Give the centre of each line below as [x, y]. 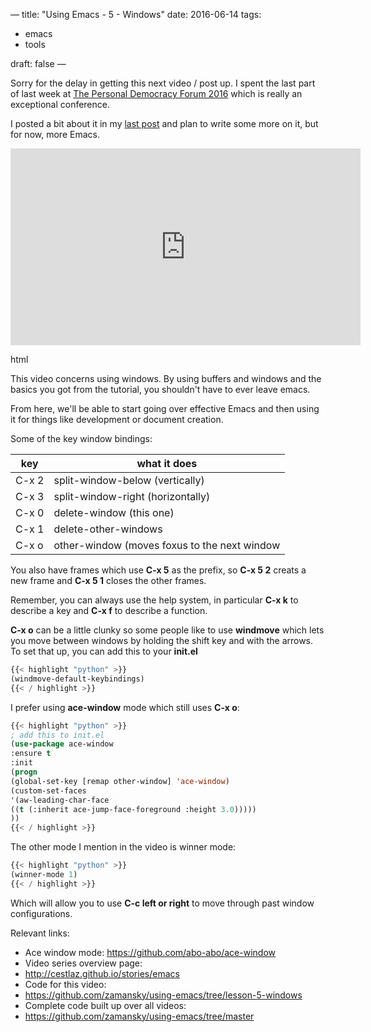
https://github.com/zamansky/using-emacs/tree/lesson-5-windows [163, 995]
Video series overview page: [83, 963]
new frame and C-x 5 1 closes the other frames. [108, 580]
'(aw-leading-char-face [60, 800]
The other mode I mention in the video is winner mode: [123, 847]
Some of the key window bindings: [81, 438]
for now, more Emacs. [55, 134]
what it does [167, 463]
